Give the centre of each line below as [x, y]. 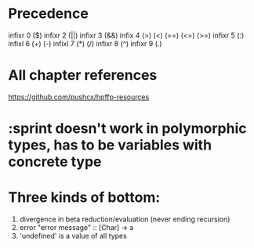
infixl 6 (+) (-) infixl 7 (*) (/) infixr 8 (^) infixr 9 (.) [85, 43]
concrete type [55, 162]
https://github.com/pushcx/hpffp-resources [79, 97]
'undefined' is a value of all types [73, 236]
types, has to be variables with [110, 145]
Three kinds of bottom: [84, 198]
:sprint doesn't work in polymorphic [127, 129]
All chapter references [83, 75]
